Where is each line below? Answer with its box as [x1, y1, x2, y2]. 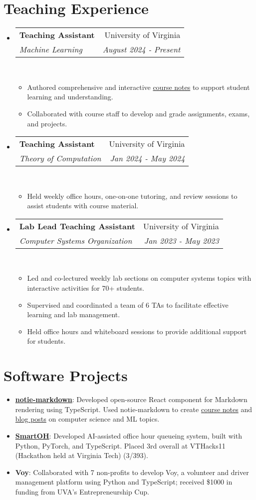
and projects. [27, 118, 67, 128]
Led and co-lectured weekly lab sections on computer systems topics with [27, 273, 252, 283]
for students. [27, 336, 66, 346]
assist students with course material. [27, 200, 139, 211]
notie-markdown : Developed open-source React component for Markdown [15, 394, 248, 405]
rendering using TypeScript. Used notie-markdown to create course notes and [15, 404, 253, 414]
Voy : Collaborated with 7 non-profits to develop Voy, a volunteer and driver [15, 467, 249, 477]
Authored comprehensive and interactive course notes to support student [27, 81, 250, 92]
